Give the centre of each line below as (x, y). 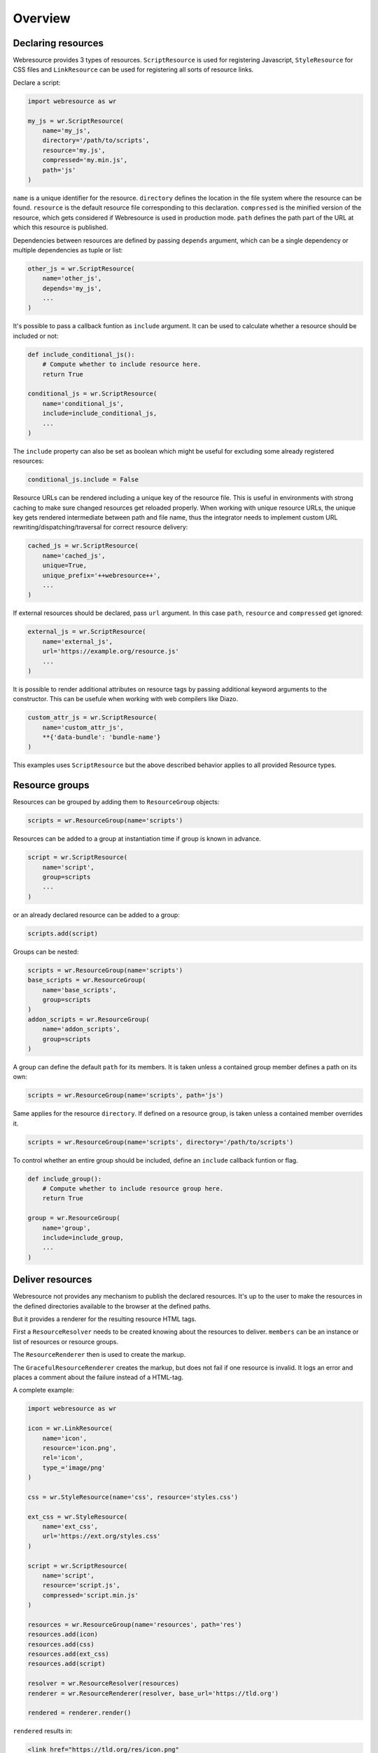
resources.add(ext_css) (69, 1654)
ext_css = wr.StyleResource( (78, 1517)
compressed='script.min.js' (91, 1595)
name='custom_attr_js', (83, 727)
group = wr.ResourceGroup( (74, 1218)
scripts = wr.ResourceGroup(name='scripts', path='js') (126, 1095)
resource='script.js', (81, 1585)
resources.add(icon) (63, 1634)
